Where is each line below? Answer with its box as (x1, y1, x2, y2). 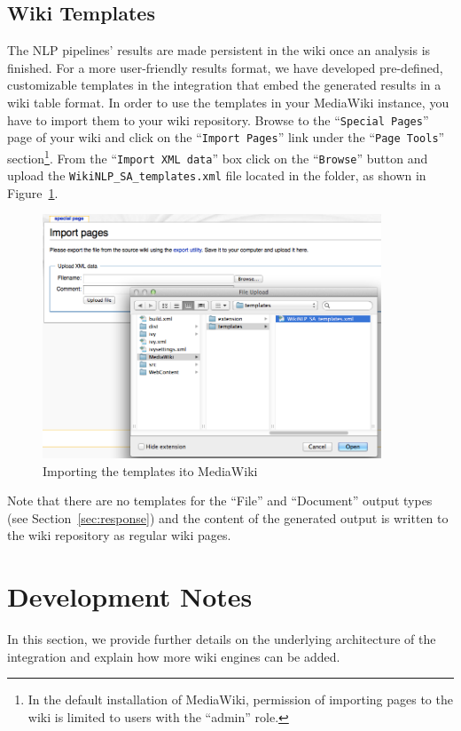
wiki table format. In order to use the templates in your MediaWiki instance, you (7, 92, 449, 111)
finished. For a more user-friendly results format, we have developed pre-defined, (7, 58, 443, 76)
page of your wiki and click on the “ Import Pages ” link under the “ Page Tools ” (7, 128, 445, 147)
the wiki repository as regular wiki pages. (7, 526, 231, 544)
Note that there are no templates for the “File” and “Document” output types (7, 491, 433, 510)
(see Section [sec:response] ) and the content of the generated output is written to (7, 508, 449, 527)
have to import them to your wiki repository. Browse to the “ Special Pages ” (7, 110, 429, 129)
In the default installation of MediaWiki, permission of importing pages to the (27, 690, 453, 709)
